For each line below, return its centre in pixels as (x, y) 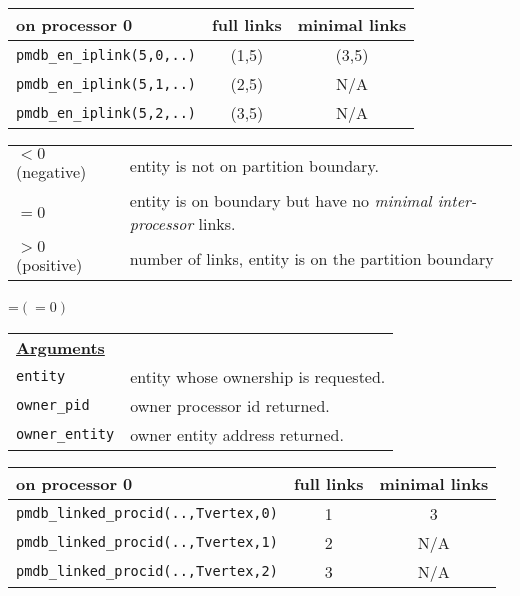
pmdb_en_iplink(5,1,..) (106, 83)
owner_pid (53, 405)
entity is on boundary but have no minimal (280, 200)
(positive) (49, 264)
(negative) (51, 171)
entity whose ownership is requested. (258, 376)
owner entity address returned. (237, 434)
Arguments (60, 347)
